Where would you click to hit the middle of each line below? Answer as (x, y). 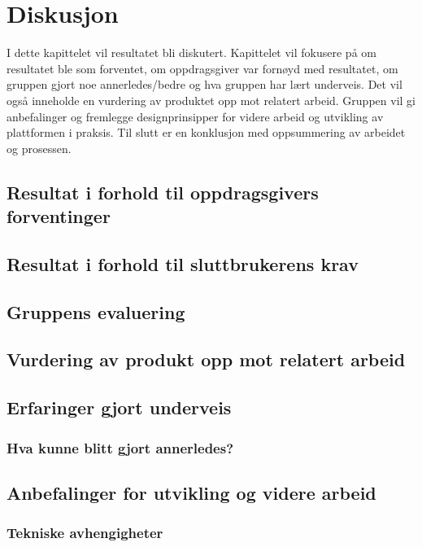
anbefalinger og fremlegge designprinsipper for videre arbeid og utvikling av (195, 116)
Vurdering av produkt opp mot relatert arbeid (206, 359)
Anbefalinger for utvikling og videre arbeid (191, 492)
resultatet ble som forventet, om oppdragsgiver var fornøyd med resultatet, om (202, 68)
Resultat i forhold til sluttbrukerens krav (183, 263)
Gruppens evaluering (96, 311)
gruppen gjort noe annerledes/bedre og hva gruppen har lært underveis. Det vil (204, 84)
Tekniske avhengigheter (85, 533)
